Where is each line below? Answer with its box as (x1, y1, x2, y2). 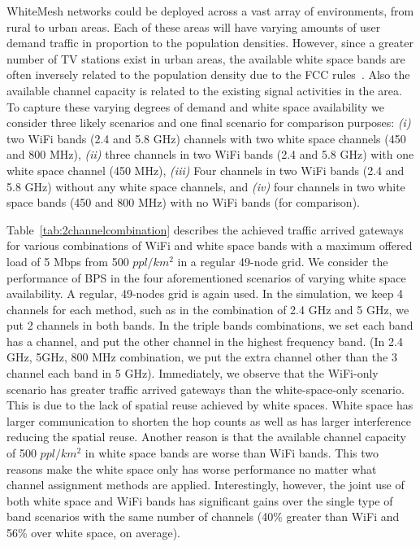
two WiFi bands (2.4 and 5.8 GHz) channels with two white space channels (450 (6, 129, 406, 147)
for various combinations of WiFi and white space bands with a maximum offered (6, 237, 413, 254)
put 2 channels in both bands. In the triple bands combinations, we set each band (6, 317, 414, 334)
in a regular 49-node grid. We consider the (177, 252, 388, 269)
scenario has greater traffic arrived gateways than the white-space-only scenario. (6, 380, 405, 397)
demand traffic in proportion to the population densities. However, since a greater (6, 34, 414, 51)
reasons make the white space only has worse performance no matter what (6, 460, 377, 477)
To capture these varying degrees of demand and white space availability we (6, 98, 385, 115)
